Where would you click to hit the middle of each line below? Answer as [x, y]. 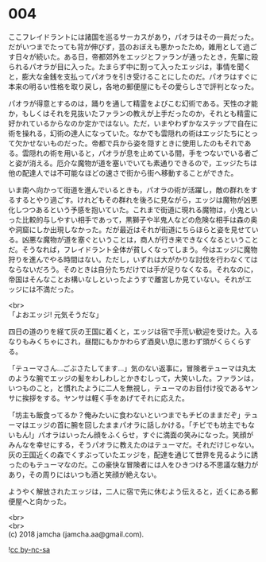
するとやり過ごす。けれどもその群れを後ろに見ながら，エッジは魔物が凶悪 [136, 200]
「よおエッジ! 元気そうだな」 [56, 314]
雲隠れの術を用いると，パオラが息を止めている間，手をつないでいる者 [137, 153]
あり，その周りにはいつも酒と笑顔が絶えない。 [85, 475]
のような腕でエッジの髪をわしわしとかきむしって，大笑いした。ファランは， [133, 378]
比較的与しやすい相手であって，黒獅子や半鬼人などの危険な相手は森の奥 [140, 219]
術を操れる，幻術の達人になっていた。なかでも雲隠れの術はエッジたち [123, 133]
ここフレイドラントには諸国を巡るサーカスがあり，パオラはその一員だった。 [133, 37]
